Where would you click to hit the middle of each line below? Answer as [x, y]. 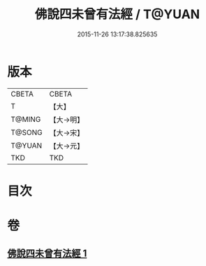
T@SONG [27, 132]
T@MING [26, 119]
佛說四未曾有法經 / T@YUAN [117, 14]
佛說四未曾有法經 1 [47, 254]
